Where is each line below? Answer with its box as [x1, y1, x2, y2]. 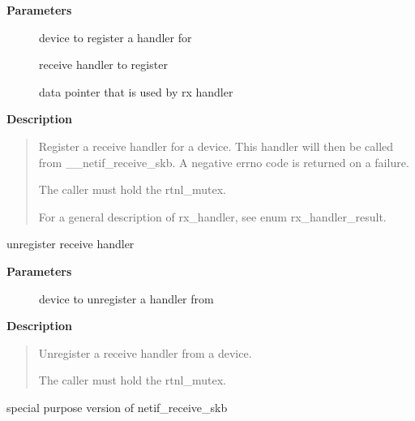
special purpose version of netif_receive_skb [6, 398, 228, 415]
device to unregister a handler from [39, 290, 214, 307]
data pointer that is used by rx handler [39, 83, 233, 100]
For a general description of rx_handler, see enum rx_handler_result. [38, 208, 387, 225]
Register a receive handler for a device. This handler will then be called [38, 137, 394, 154]
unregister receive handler [6, 235, 135, 252]
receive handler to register [39, 56, 168, 73]
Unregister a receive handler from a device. [38, 344, 252, 361]
